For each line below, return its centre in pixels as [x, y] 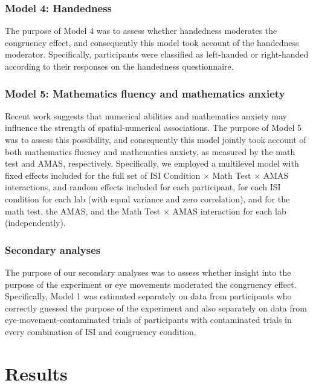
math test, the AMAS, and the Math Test [83, 211]
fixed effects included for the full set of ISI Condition [103, 175]
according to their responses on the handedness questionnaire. [119, 66]
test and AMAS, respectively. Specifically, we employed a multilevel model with [152, 163]
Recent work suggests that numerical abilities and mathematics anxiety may [146, 115]
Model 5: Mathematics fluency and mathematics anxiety [145, 93]
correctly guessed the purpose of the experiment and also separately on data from [156, 308]
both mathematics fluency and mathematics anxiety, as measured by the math [150, 151]
